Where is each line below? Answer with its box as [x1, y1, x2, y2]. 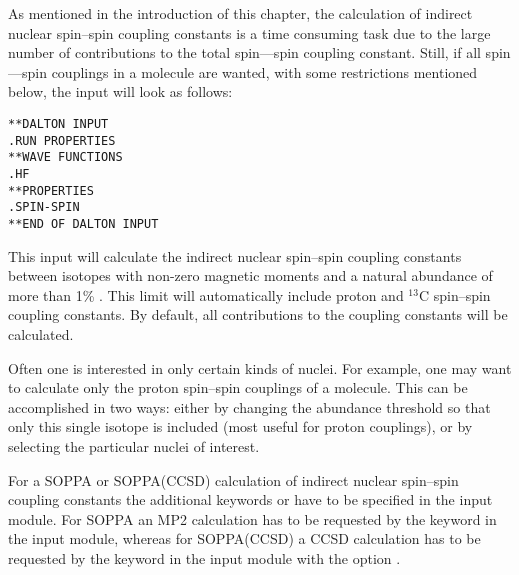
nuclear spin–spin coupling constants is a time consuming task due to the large [8, 22, 491, 43]
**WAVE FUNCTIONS [8, 150, 123, 165]
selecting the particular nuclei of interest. [8, 435, 260, 456]
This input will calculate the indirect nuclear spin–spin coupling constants [8, 245, 462, 266]
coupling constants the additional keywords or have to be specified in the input [8, 489, 493, 510]
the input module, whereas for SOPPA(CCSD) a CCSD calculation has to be [8, 528, 481, 549]
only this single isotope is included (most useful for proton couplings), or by [8, 416, 473, 437]
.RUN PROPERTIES [8, 133, 116, 148]
